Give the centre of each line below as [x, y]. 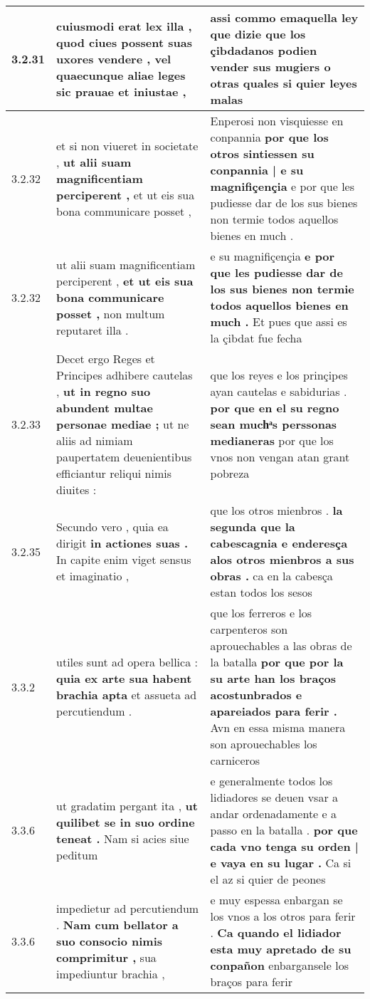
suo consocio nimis [110, 941]
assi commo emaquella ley [284, 17]
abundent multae [105, 408]
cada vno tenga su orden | [284, 846]
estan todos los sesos [261, 592]
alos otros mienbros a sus [282, 559]
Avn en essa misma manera [278, 727]
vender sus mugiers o [270, 67]
